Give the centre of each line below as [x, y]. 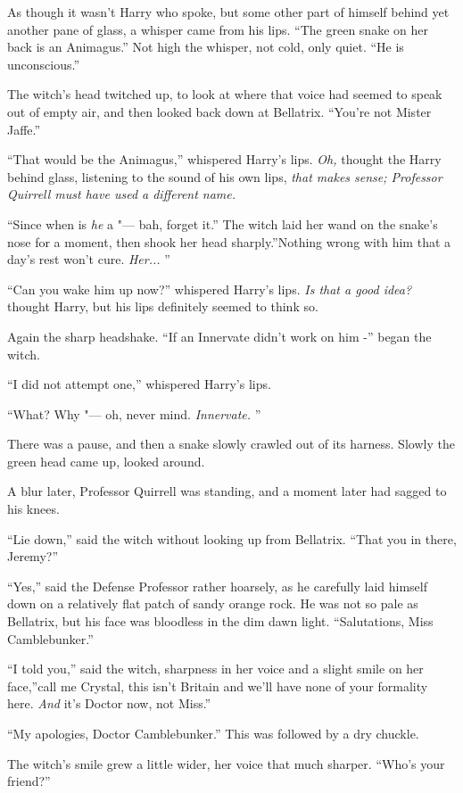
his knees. [33, 509]
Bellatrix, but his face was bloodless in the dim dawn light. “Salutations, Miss [220, 621]
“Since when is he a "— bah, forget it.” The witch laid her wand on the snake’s [223, 223]
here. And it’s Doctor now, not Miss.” [109, 703]
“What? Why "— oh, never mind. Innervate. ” [134, 413]
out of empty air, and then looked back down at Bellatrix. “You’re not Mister [219, 111]
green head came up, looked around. [106, 461]
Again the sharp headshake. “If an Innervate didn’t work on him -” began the [219, 336]
